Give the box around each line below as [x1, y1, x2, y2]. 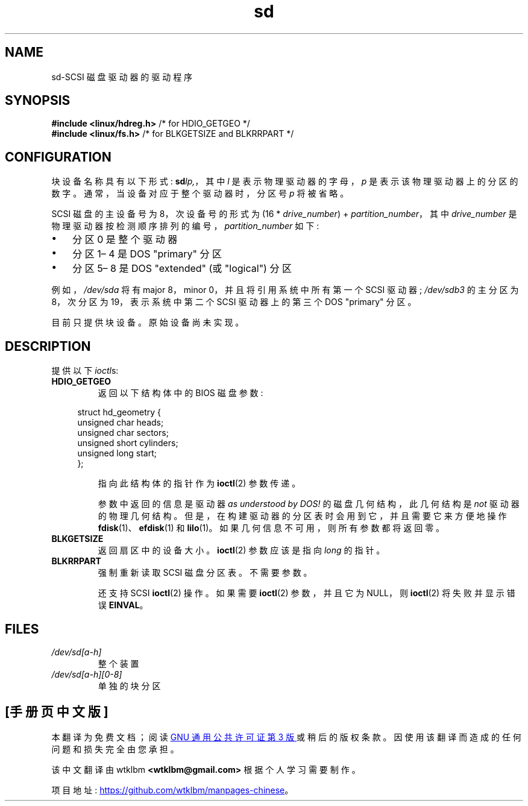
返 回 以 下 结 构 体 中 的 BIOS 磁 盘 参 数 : [98, 388, 263, 398]
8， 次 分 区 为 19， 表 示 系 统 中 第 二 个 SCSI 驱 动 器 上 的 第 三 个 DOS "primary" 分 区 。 [51, 297, 416, 307]
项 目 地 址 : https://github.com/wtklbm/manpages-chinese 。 [51, 784, 294, 795]
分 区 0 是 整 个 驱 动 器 [72, 233, 178, 246]
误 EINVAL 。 [98, 600, 148, 611]
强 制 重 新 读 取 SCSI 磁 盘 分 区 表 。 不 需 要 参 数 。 [98, 567, 312, 578]
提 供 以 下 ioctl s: [51, 365, 119, 376]
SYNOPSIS [5, 93, 71, 109]
